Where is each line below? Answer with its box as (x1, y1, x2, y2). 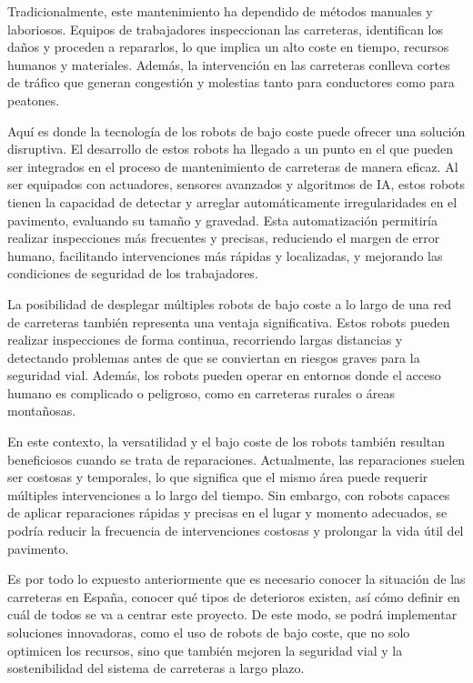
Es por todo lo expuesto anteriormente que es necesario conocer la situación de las (7, 569, 466, 588)
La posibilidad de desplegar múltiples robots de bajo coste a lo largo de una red (7, 294, 452, 313)
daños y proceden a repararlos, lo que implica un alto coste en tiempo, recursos (7, 37, 449, 56)
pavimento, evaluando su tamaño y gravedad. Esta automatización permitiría (7, 210, 438, 229)
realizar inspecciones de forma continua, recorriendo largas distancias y (7, 330, 403, 349)
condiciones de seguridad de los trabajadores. (7, 264, 258, 283)
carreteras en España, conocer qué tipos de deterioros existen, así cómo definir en (7, 587, 460, 606)
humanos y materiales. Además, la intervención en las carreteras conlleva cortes (7, 55, 450, 74)
